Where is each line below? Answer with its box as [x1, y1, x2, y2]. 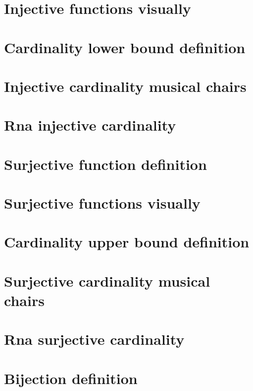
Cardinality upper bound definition [4, 232, 250, 252]
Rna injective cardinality [4, 115, 176, 135]
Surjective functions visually [4, 193, 201, 213]
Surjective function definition [4, 154, 207, 174]
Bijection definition [4, 368, 138, 388]
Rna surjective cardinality [4, 329, 185, 349]
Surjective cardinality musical [4, 270, 210, 291]
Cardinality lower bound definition [4, 37, 246, 57]
